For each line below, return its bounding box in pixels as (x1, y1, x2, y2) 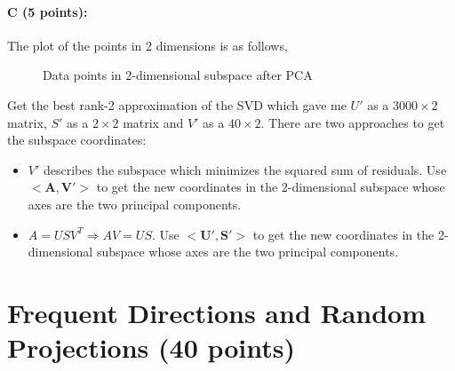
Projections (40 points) (7, 329, 296, 366)
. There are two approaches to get (260, 113, 445, 131)
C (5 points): (7, 2, 88, 20)
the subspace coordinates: (7, 130, 147, 149)
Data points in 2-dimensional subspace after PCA (43, 66, 313, 84)
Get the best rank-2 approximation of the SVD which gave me (7, 95, 347, 114)
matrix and (123, 113, 184, 131)
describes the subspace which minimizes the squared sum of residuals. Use (43, 160, 447, 178)
